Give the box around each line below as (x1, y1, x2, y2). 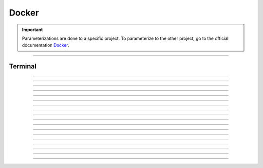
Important (22, 27, 43, 33)
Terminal (9, 62, 37, 70)
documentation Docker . (22, 42, 69, 48)
